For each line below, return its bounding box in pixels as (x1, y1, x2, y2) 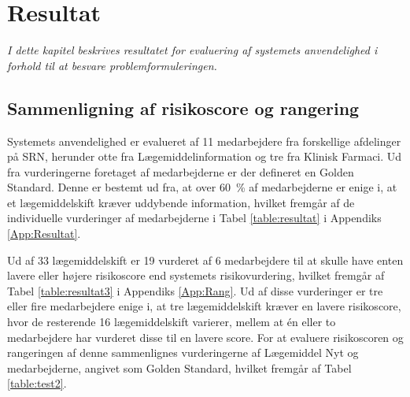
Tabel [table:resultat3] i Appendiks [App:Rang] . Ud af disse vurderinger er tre (7, 282, 383, 299)
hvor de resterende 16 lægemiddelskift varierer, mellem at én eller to (7, 314, 336, 330)
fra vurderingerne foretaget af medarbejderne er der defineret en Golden (7, 163, 354, 180)
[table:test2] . (7, 375, 67, 391)
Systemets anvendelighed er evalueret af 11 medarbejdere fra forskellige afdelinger (7, 132, 401, 149)
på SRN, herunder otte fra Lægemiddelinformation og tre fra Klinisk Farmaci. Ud (7, 148, 402, 165)
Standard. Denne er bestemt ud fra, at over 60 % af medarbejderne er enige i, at (7, 179, 397, 195)
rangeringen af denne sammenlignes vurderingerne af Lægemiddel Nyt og (7, 344, 359, 361)
